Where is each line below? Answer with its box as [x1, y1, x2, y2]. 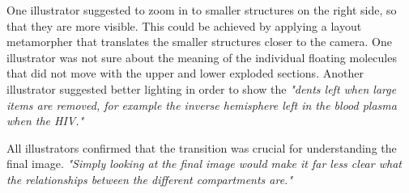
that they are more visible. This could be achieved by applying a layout [6, 17, 362, 34]
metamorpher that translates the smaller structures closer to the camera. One [6, 33, 392, 50]
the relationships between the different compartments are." [6, 170, 293, 187]
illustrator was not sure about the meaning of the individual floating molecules [6, 48, 397, 65]
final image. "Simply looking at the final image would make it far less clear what [6, 155, 402, 172]
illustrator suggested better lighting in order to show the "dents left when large [6, 80, 397, 97]
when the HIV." [6, 112, 84, 129]
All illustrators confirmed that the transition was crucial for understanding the [6, 139, 397, 156]
